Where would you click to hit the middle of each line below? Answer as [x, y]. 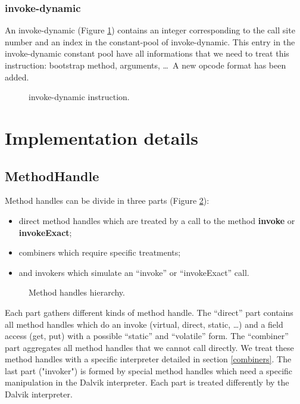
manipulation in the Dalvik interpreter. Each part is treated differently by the [147, 382]
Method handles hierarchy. [77, 292]
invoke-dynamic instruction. [79, 97]
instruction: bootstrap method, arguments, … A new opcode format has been [146, 65]
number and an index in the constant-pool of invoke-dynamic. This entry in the [150, 41]
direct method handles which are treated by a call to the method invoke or [157, 220]
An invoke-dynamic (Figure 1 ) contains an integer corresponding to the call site [150, 30]
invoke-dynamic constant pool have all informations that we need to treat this [147, 53]
